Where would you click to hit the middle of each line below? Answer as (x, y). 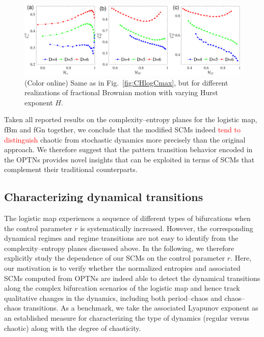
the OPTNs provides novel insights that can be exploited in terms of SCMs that (129, 159)
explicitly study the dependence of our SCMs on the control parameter (115, 258)
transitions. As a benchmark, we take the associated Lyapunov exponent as (141, 308)
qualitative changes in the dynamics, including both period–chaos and (113, 298)
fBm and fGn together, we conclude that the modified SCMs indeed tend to (122, 129)
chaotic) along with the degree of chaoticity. (73, 328)
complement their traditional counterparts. (71, 169)
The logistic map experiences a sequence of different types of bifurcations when (127, 218)
